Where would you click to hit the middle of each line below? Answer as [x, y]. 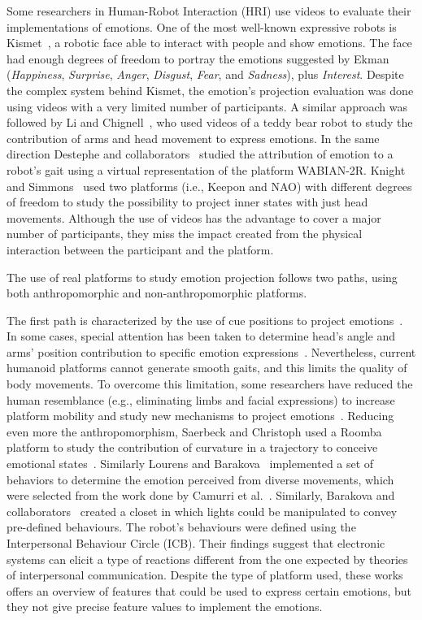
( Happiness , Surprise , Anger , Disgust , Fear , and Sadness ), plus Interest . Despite [205, 74]
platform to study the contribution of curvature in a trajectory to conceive [192, 447]
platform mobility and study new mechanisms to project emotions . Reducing [200, 416]
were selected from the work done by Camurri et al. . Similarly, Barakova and [201, 495]
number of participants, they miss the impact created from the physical [185, 234]
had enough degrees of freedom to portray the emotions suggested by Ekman [198, 58]
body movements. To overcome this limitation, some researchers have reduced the [210, 384]
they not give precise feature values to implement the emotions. [165, 607]
